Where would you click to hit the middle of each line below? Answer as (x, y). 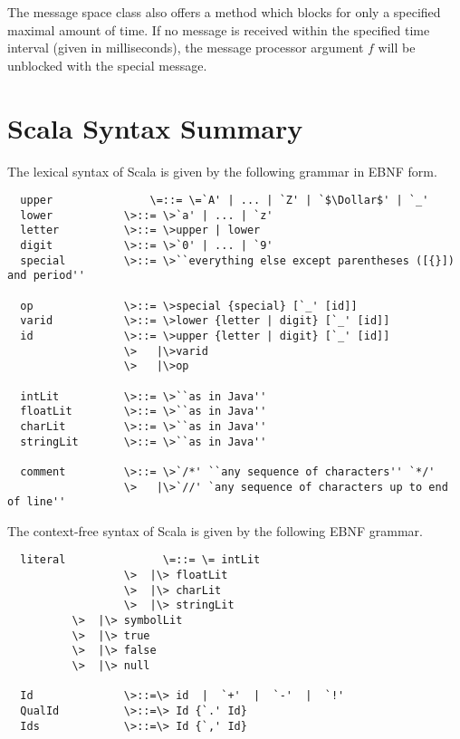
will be (397, 48)
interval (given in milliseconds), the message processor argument (186, 48)
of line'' (37, 502)
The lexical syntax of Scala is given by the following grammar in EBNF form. (222, 171)
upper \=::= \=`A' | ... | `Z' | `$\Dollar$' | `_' (225, 201)
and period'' (46, 276)
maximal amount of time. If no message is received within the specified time (219, 29)
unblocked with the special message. (107, 65)
